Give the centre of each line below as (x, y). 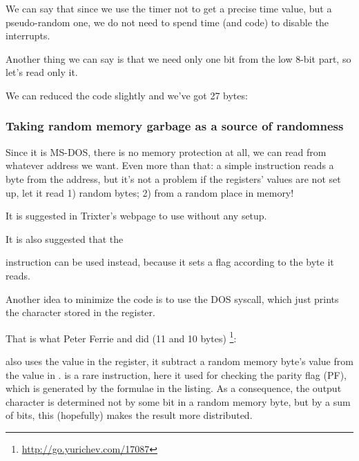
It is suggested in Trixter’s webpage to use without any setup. (136, 216)
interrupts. (28, 36)
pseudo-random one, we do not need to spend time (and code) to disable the (167, 22)
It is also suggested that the (65, 238)
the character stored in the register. (80, 312)
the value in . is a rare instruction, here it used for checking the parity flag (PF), (176, 374)
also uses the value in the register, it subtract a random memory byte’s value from (179, 361)
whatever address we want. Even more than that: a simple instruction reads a (170, 165)
